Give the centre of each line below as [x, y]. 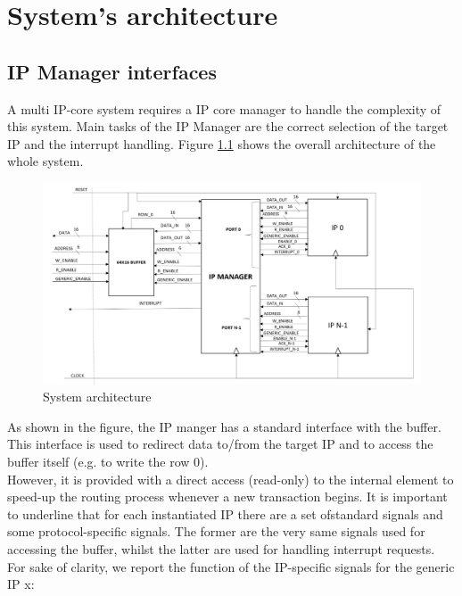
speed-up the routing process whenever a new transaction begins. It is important [227, 497]
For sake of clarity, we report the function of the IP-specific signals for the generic [231, 566]
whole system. [45, 161]
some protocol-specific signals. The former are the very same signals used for [216, 531]
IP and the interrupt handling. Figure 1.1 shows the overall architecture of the [222, 143]
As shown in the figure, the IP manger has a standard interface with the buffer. [224, 426]
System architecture [97, 397]
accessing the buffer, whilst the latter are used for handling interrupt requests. [221, 548]
